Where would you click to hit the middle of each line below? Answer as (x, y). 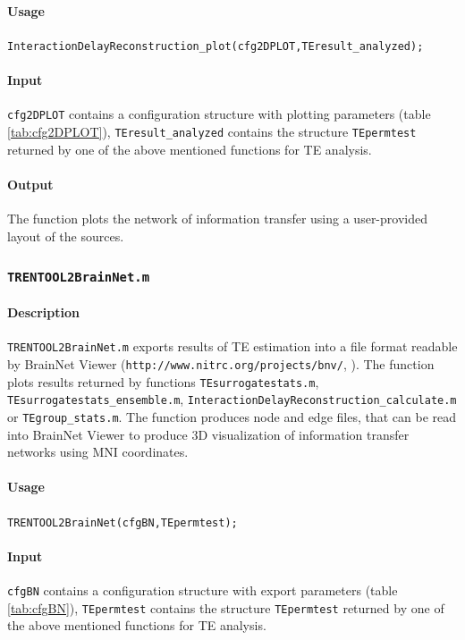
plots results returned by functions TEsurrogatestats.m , (163, 381)
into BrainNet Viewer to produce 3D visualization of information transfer (208, 434)
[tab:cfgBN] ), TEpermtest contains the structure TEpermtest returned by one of (226, 607)
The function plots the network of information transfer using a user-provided (217, 218)
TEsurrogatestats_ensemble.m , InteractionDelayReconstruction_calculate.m (232, 399)
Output (30, 184)
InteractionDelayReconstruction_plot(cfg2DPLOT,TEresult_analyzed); (216, 46)
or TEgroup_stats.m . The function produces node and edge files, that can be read (232, 416)
